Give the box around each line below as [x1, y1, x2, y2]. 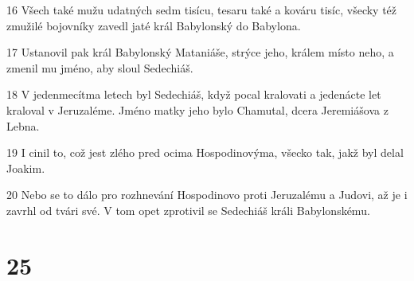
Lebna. [6, 117, 40, 134]
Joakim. [6, 159, 45, 176]
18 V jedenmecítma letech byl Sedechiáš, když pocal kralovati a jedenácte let [6, 86, 381, 103]
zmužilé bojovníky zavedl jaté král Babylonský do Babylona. [6, 17, 301, 33]
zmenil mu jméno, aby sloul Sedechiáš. [6, 59, 193, 76]
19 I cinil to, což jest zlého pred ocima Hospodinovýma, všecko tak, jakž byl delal [6, 144, 404, 161]
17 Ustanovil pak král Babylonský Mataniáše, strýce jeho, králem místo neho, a [6, 44, 394, 60]
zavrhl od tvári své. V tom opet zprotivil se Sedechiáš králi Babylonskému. [6, 201, 370, 218]
